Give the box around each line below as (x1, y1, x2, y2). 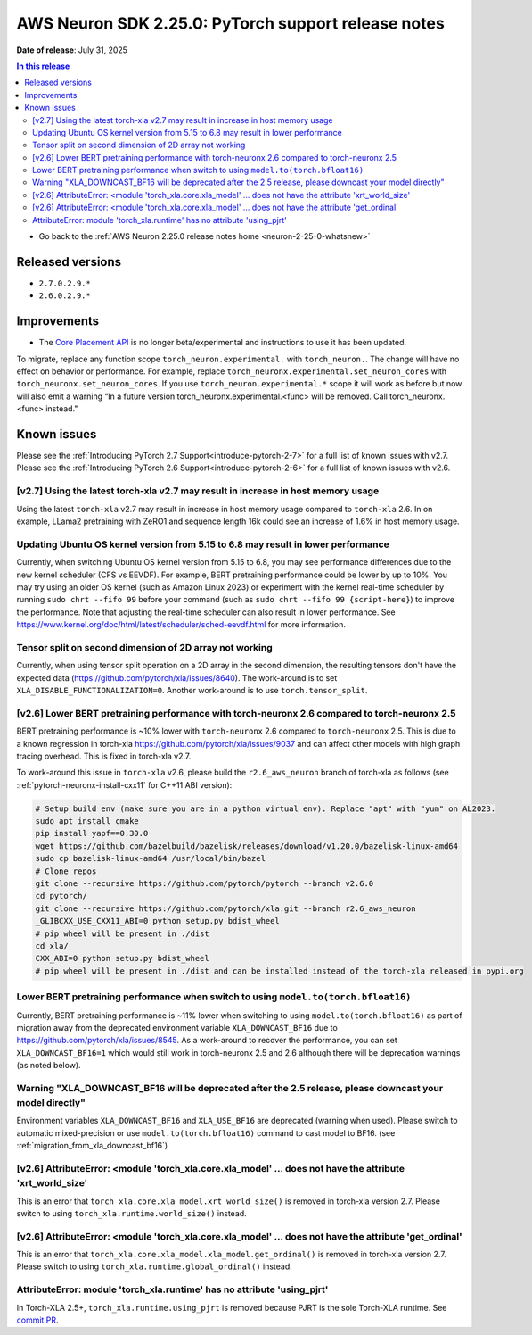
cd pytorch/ (35, 891, 88, 901)
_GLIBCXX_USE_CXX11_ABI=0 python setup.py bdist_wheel (35, 916, 280, 926)
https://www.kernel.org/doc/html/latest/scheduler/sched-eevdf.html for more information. (16, 619, 347, 630)
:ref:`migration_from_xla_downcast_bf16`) (16, 1140, 168, 1151)
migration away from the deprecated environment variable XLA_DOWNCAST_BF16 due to (16, 1022, 338, 1032)
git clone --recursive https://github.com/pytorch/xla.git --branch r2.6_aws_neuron (35, 903, 416, 914)
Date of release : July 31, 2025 (16, 45, 128, 55)
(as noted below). (16, 1060, 81, 1071)
